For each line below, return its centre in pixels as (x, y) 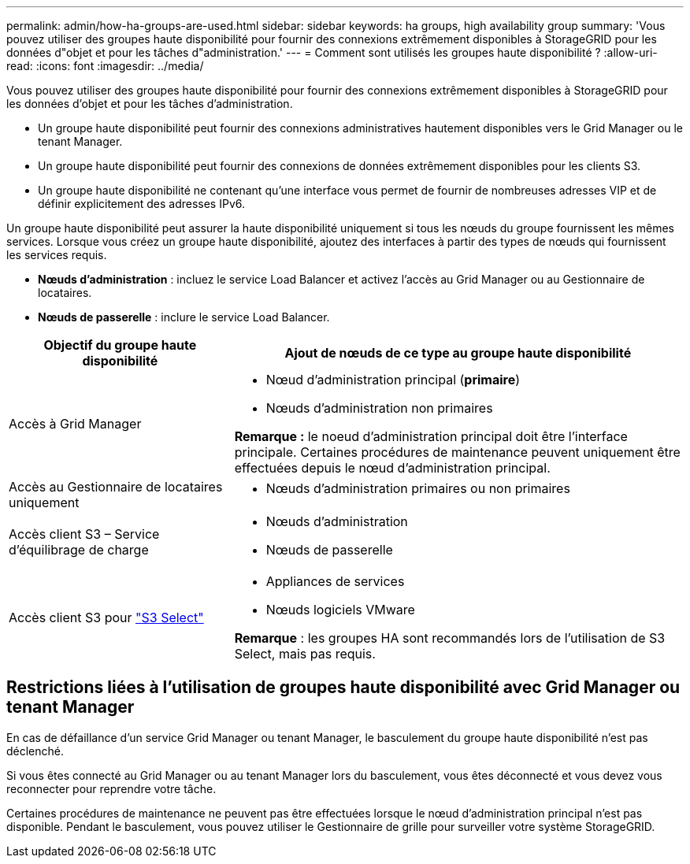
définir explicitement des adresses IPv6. (142, 204)
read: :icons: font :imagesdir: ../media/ (105, 66)
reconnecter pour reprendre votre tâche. (111, 788)
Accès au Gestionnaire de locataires (116, 487)
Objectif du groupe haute (120, 345)
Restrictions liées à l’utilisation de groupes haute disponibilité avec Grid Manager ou (343, 688)
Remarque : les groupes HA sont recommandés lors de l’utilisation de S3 (450, 638)
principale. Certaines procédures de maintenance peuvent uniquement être (457, 452)
